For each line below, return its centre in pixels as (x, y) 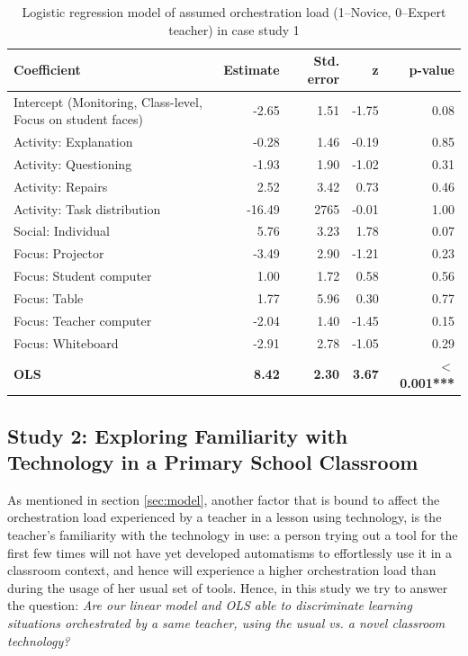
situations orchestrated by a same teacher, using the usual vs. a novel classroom (226, 622)
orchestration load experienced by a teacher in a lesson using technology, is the (225, 517)
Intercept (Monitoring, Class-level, (108, 101)
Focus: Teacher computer (83, 320)
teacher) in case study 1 (234, 29)
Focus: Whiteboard (66, 342)
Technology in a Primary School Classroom (213, 461)
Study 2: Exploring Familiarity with (178, 435)
